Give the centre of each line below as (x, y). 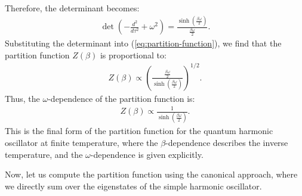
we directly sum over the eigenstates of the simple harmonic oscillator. (133, 186)
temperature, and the (44, 154)
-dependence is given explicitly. (147, 154)
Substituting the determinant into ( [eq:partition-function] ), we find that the (143, 43)
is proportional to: (133, 55)
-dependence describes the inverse (227, 142)
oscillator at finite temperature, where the (81, 142)
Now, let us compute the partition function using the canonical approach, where (151, 174)
